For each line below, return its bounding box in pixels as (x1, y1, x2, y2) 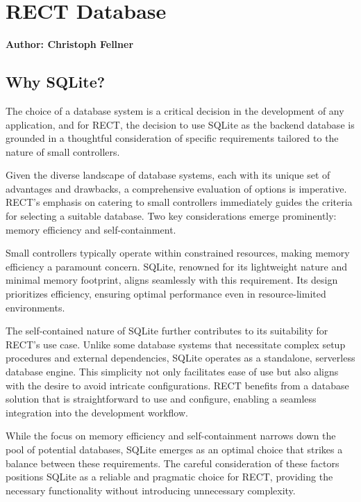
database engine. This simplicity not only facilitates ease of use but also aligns (6, 364, 339, 379)
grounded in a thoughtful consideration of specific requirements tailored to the (6, 131, 339, 145)
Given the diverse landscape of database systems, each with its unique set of (6, 168, 330, 182)
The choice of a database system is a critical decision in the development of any (6, 103, 344, 118)
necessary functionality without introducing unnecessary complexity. (6, 483, 296, 497)
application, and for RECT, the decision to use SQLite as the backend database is (6, 117, 355, 131)
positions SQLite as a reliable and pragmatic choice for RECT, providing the (6, 469, 333, 484)
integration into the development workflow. (6, 405, 188, 419)
